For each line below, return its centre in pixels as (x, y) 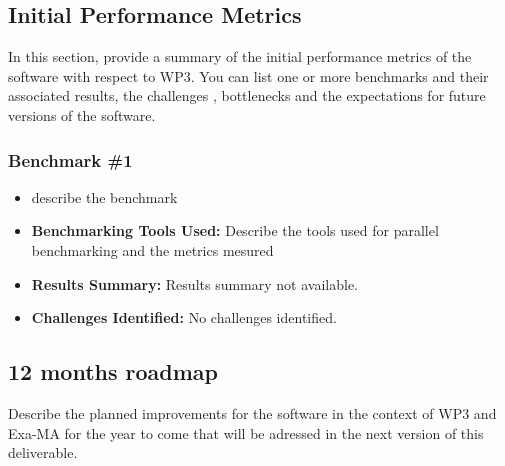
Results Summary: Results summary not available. (194, 283)
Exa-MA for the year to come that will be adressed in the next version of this (246, 432)
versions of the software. (82, 114)
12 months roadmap (113, 371)
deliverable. (43, 452)
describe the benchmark (104, 196)
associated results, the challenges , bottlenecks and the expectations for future (247, 95)
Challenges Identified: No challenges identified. (184, 317)
